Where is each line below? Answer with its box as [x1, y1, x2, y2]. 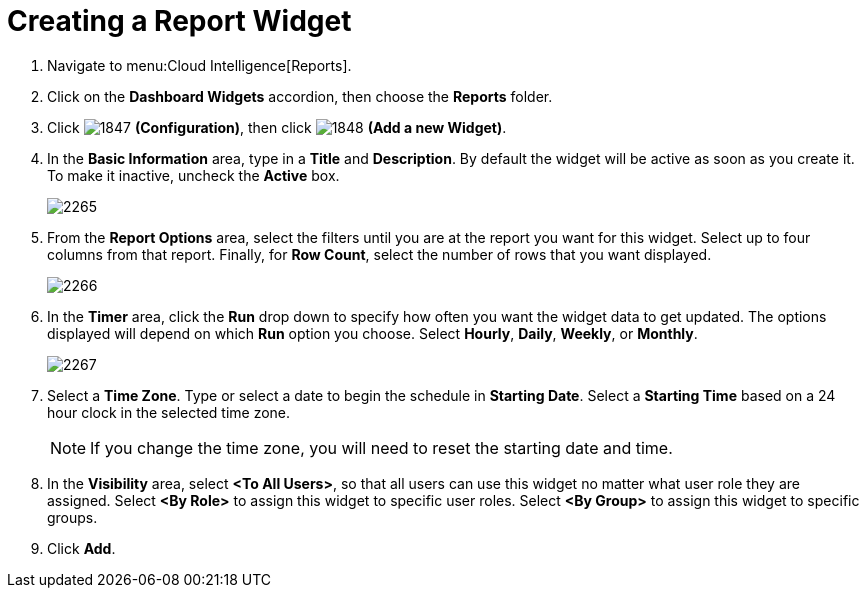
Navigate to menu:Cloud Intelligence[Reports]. [47, 56, 352, 74]
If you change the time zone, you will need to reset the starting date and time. [90, 437, 673, 458]
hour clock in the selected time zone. [47, 403, 291, 421]
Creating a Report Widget [7, 4, 352, 38]
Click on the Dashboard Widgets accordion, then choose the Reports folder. [47, 87, 553, 105]
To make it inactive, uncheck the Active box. [47, 166, 340, 184]
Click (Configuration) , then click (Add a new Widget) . [47, 118, 507, 136]
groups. [47, 508, 98, 526]
